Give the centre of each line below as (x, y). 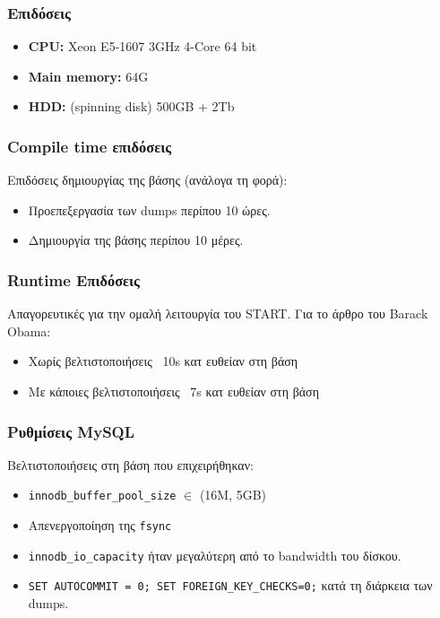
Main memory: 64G (88, 76)
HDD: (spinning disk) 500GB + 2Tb (131, 106)
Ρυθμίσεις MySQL (71, 431)
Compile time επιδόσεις (90, 146)
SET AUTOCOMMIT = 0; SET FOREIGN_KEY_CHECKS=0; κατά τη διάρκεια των (230, 585)
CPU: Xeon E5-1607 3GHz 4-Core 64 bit (142, 46)
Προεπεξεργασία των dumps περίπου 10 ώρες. (149, 209)
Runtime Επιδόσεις (74, 279)
